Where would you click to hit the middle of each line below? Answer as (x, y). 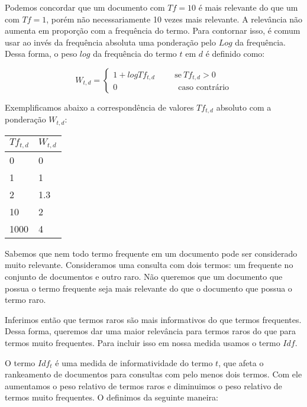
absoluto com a (244, 107)
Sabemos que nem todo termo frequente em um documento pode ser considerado (151, 253)
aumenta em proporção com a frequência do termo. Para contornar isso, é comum (153, 30)
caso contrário (204, 88)
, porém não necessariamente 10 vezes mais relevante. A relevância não (174, 19)
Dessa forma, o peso (41, 54)
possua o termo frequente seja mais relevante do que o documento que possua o (148, 288)
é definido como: (235, 54)
